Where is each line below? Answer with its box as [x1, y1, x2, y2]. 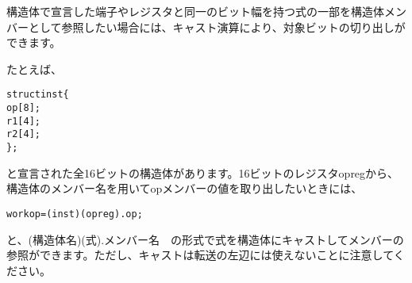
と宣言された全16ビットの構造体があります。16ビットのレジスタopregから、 [6, 164, 399, 181]
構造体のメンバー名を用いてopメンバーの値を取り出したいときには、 [6, 180, 363, 197]
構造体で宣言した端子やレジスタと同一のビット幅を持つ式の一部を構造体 [6, 3, 384, 19]
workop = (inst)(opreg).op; [6, 208, 143, 220]
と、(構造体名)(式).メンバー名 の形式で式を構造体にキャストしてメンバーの [6, 231, 404, 247]
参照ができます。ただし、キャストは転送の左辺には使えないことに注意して [6, 247, 394, 263]
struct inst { [6, 89, 69, 101]
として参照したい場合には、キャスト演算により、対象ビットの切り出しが [28, 18, 406, 35]
